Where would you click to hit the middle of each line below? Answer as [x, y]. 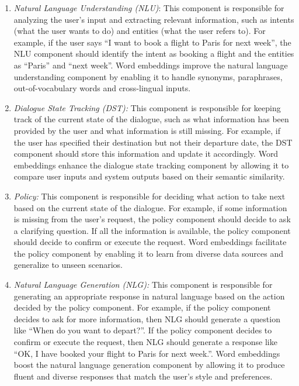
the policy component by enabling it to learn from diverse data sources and [149, 253]
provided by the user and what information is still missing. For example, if [147, 130]
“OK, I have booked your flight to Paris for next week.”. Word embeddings [147, 353]
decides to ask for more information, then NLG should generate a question [147, 318]
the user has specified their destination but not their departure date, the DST [153, 142]
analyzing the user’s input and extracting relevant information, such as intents [154, 19]
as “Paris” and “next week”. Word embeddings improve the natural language [151, 65]
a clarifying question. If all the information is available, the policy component [152, 230]
